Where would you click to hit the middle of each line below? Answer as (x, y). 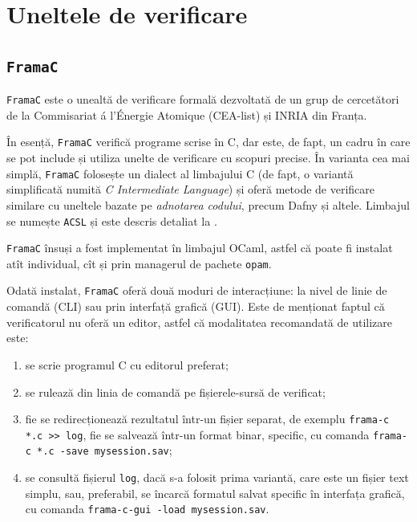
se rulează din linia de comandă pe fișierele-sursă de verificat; (175, 391)
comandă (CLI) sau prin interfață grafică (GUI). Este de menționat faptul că (196, 306)
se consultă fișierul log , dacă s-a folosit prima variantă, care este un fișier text (217, 477)
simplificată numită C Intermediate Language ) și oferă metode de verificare (191, 189)
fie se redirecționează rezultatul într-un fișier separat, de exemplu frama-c (207, 419)
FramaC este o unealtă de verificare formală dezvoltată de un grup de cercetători (203, 99)
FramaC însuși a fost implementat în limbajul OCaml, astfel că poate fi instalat (200, 248)
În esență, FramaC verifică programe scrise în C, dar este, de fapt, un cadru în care (208, 142)
